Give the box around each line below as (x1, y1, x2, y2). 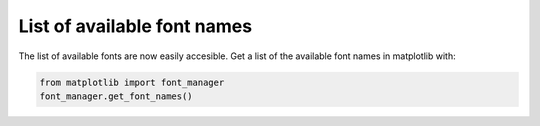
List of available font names (18, 15, 253, 37)
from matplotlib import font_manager (39, 76, 225, 88)
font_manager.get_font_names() (39, 90, 194, 102)
